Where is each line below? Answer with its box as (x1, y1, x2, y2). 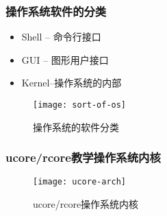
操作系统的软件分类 (33, 119, 119, 134)
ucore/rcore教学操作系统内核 (5, 149, 161, 166)
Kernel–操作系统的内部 (21, 75, 122, 90)
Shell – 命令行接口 (21, 29, 101, 44)
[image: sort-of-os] (33, 100, 127, 110)
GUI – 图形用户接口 (21, 52, 109, 67)
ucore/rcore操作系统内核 (33, 197, 139, 211)
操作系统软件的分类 (5, 2, 107, 19)
